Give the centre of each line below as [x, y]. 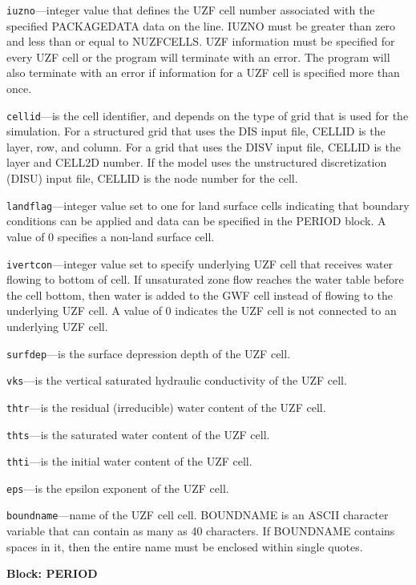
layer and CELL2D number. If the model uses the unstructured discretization [197, 162]
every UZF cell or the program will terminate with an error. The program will [198, 56]
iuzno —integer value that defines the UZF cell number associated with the [191, 10]
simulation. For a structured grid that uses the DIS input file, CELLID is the [196, 131]
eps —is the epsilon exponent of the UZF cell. [118, 488]
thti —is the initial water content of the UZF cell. [129, 461]
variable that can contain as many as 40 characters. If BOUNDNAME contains [201, 531]
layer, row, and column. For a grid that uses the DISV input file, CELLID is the [204, 146]
